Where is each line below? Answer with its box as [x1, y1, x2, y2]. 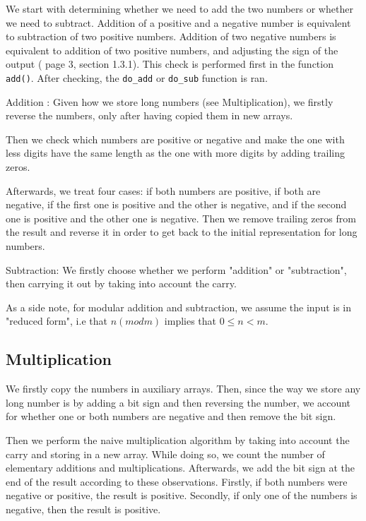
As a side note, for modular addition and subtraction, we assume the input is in [6, 299, 352, 314]
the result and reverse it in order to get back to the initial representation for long [6, 224, 358, 239]
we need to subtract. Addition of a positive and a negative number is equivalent [6, 15, 351, 30]
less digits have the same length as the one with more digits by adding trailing [6, 145, 346, 160]
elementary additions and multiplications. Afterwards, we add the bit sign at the [6, 460, 355, 475]
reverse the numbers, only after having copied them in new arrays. [6, 108, 293, 123]
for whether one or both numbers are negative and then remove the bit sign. [6, 409, 336, 424]
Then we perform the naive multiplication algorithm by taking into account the [6, 432, 350, 447]
